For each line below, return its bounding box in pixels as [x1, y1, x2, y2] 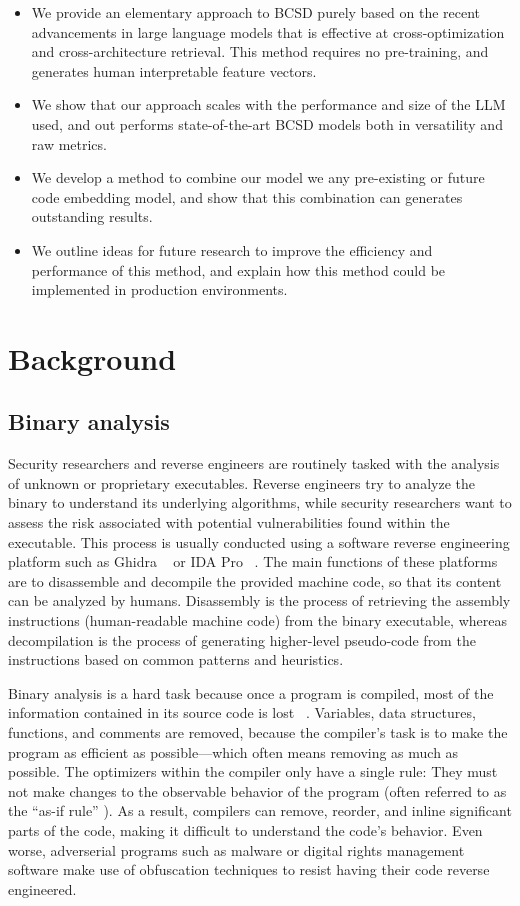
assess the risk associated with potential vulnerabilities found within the [8, 512, 450, 533]
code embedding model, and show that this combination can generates [31, 186, 463, 207]
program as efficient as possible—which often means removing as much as [8, 741, 459, 762]
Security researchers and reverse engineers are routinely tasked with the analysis [8, 453, 500, 474]
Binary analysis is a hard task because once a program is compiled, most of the [8, 682, 494, 703]
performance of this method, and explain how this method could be [31, 259, 446, 280]
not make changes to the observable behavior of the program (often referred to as [8, 780, 507, 801]
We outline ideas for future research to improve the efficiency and [31, 239, 433, 260]
